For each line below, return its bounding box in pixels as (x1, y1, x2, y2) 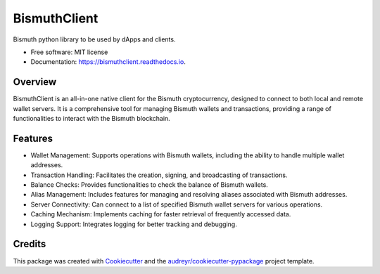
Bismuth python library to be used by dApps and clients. (13, 35, 176, 44)
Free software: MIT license (30, 48, 108, 56)
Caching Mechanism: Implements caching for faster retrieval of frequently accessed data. (30, 210, 291, 218)
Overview (13, 76, 57, 88)
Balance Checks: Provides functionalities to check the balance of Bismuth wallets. (30, 181, 269, 189)
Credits (13, 238, 46, 250)
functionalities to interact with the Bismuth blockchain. (13, 115, 170, 123)
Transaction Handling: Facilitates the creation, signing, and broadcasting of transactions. (30, 171, 288, 179)
